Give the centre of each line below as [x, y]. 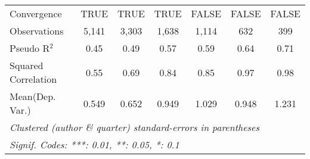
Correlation [33, 79]
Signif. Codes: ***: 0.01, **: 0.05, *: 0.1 [94, 144]
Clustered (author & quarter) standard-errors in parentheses [134, 127]
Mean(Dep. [33, 96]
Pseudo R [30, 48]
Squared [27, 65]
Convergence [36, 13]
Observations [37, 31]
